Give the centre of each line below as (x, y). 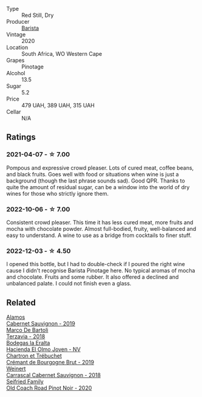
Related (21, 302)
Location (17, 47)
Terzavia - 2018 (26, 336)
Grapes (15, 60)
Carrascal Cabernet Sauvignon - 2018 (54, 375)
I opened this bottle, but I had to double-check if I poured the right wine (96, 264)
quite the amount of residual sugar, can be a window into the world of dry (98, 187)
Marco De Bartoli (27, 330)
